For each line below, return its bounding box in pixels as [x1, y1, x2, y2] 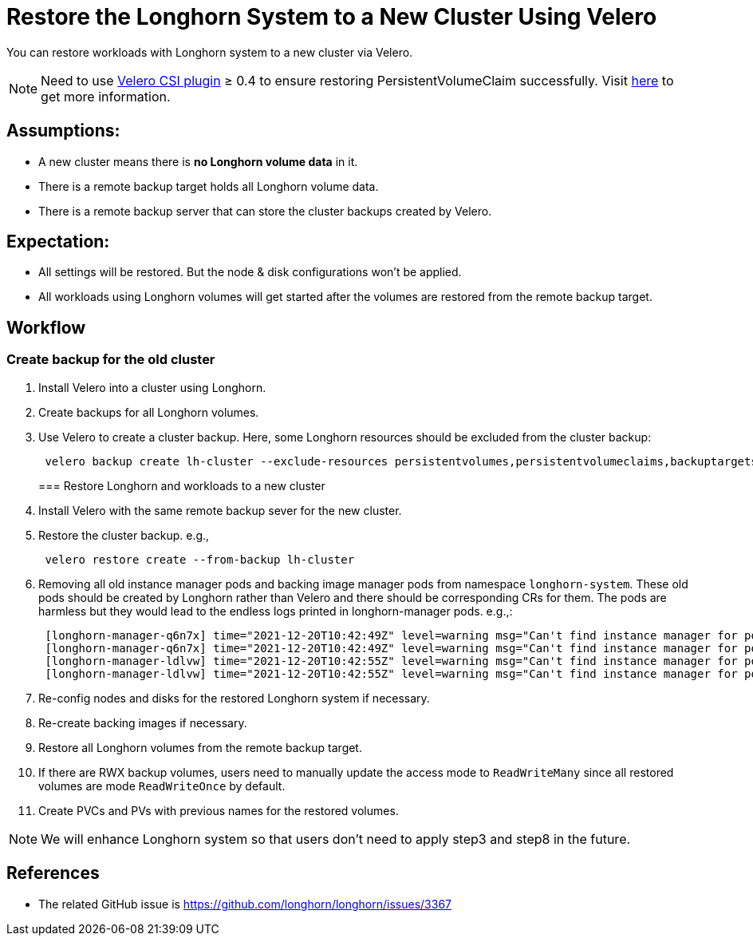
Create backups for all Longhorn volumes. [38, 405, 259, 419]
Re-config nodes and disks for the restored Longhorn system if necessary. [38, 691, 430, 705]
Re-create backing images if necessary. [38, 715, 247, 730]
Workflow [6, 317, 86, 338]
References [6, 863, 100, 884]
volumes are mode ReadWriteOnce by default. [38, 778, 286, 793]
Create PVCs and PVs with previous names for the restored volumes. [38, 803, 399, 817]
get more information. [41, 88, 171, 105]
